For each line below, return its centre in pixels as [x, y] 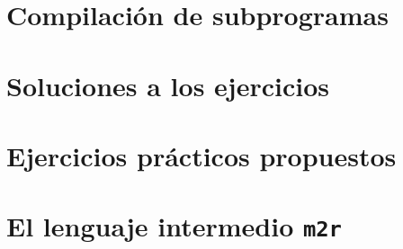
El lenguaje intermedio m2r [174, 226]
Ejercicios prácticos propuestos [201, 155]
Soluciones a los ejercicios [168, 85]
